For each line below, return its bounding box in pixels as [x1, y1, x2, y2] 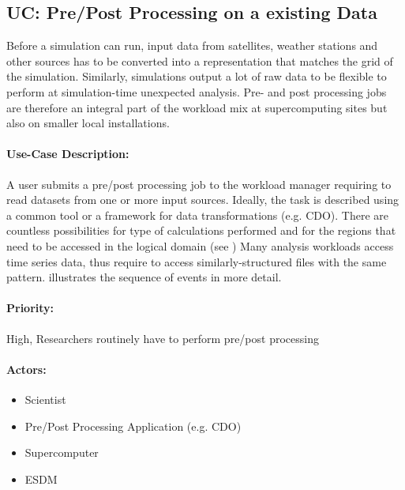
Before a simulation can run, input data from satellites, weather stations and [6, 37, 378, 54]
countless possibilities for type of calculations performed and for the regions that [6, 222, 396, 239]
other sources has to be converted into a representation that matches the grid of [6, 52, 393, 69]
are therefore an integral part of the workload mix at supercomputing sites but [6, 99, 388, 115]
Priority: [6, 300, 54, 316]
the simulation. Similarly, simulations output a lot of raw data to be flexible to [6, 68, 387, 85]
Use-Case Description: [6, 145, 129, 162]
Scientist [24, 390, 66, 407]
